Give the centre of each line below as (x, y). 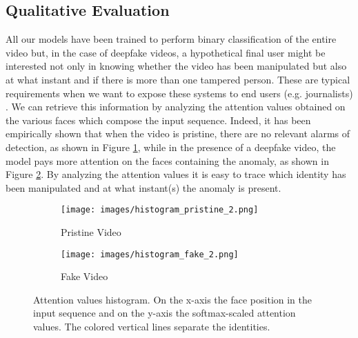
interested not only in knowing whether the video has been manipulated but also (176, 66)
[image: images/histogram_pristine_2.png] (160, 210)
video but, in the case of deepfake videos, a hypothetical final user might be (166, 52)
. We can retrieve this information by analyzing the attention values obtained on (176, 107)
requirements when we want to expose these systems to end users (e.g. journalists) (179, 93)
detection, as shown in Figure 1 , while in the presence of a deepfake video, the (171, 147)
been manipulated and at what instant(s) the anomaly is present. (143, 187)
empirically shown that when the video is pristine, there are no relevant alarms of (178, 133)
